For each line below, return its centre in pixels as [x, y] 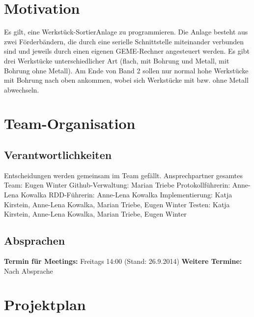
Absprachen [35, 240]
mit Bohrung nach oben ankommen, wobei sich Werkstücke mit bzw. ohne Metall [126, 80]
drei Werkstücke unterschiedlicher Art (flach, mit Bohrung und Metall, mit [117, 60]
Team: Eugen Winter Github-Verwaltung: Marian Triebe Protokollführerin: [117, 185]
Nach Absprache [28, 270]
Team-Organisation [70, 123]
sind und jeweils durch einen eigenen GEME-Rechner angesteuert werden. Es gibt [127, 51]
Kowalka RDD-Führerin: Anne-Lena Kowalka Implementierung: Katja [127, 195]
